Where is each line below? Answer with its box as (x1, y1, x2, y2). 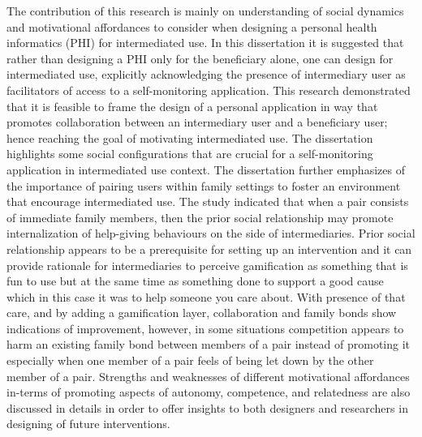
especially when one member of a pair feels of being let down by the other (6, 352, 374, 369)
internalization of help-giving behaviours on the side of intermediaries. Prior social (6, 225, 416, 242)
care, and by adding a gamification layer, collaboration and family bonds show (6, 304, 397, 321)
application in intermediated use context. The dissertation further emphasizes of (6, 161, 405, 178)
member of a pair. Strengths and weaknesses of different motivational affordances (6, 367, 410, 384)
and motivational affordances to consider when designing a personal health (6, 18, 377, 35)
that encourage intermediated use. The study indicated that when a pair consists (6, 193, 409, 210)
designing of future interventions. (6, 415, 170, 432)
